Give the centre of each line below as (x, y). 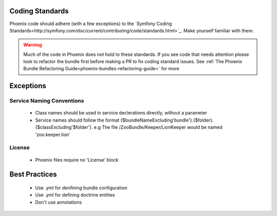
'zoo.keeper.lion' (53, 134)
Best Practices (33, 174)
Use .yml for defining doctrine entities (75, 195)
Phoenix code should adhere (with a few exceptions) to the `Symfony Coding (91, 24)
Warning (33, 45)
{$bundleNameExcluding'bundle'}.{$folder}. (167, 120)
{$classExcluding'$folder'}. (64, 127)
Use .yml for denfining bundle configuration (81, 188)
